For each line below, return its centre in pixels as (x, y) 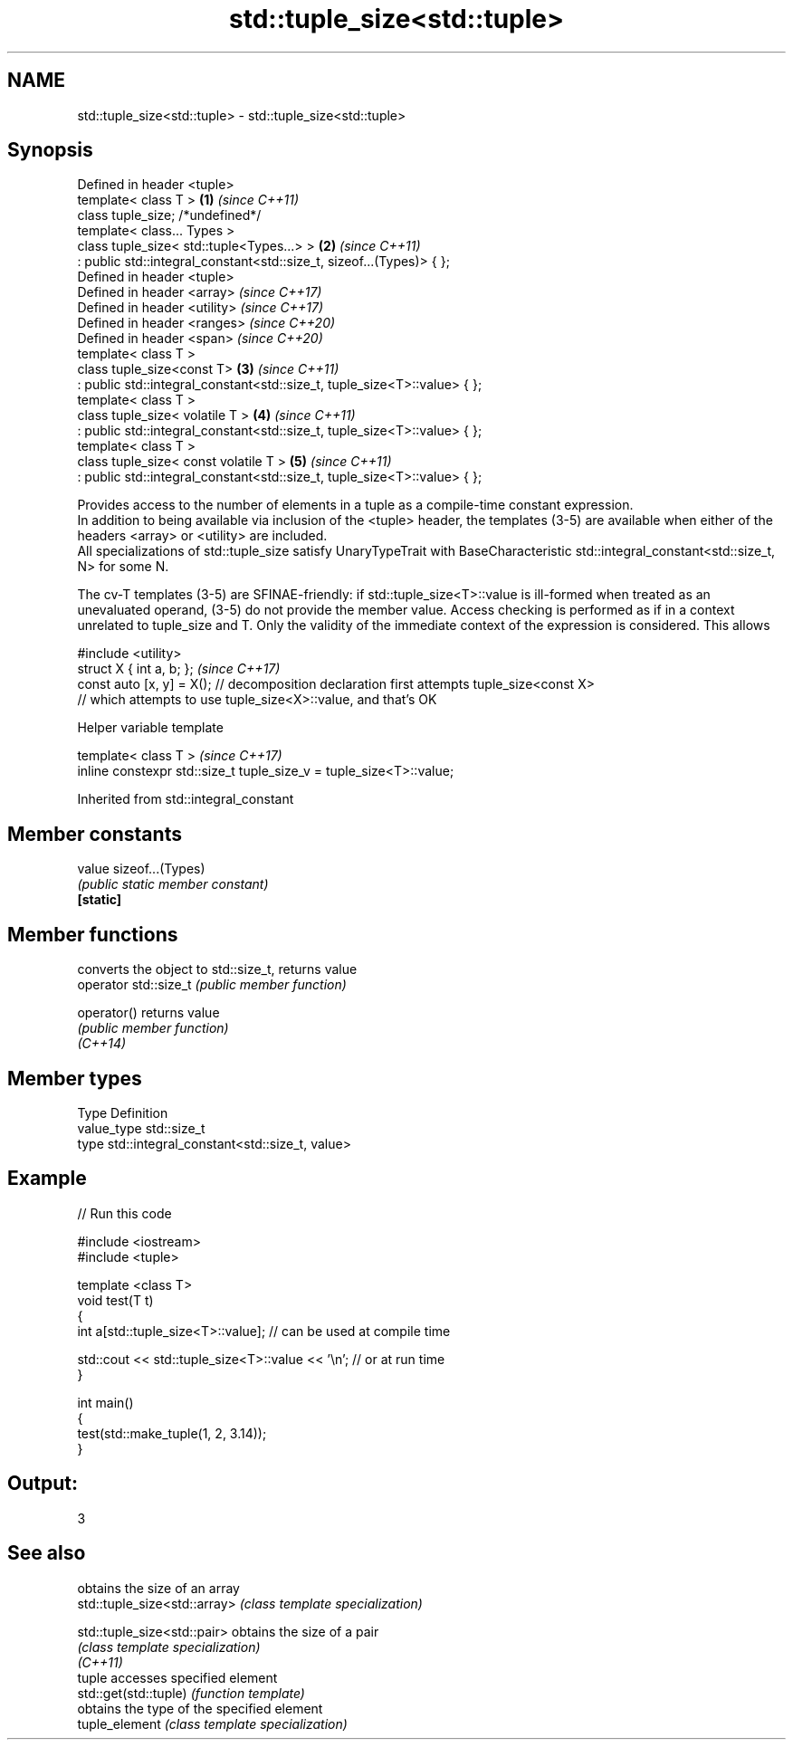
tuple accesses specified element (177, 1677)
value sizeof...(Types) (141, 869)
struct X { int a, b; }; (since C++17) (179, 669)
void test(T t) (115, 1300)
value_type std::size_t (141, 1128)
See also (47, 1553)
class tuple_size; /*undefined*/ (169, 215)
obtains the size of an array (158, 1588)
